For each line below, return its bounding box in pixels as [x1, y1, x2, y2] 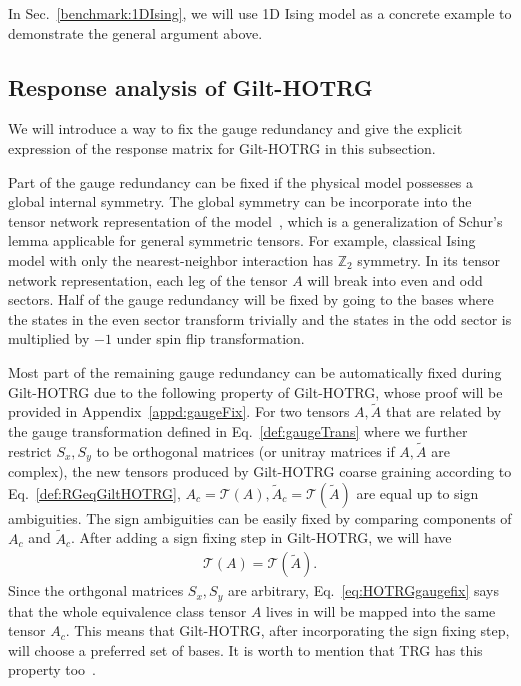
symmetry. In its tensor [357, 249, 500, 270]
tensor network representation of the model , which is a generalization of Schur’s [8, 210, 503, 231]
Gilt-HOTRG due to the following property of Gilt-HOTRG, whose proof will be [8, 381, 503, 402]
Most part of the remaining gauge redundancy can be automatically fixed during [8, 361, 502, 382]
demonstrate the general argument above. [8, 22, 263, 43]
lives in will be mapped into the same [266, 600, 496, 621]
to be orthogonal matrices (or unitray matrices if [96, 440, 395, 461]
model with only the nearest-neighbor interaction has [8, 249, 334, 270]
